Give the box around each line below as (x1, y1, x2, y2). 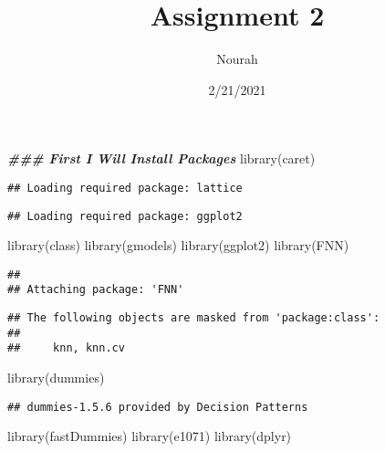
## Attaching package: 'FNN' (7, 283, 184, 297)
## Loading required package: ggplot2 (7, 209, 243, 223)
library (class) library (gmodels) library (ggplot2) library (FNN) (7, 236, 349, 255)
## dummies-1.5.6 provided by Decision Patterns (7, 400, 308, 414)
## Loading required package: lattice (7, 181, 243, 194)
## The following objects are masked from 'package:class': (7, 311, 380, 325)
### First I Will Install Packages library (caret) (7, 149, 316, 168)
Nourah (216, 49, 258, 68)
